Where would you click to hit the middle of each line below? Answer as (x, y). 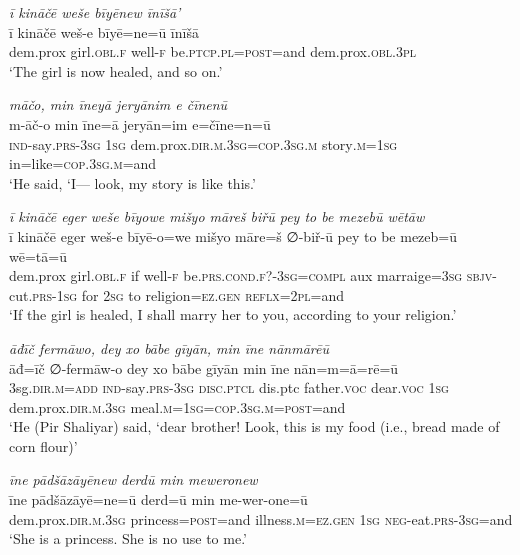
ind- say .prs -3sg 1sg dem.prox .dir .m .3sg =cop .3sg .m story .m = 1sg (203, 143)
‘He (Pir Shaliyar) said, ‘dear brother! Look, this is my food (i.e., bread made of (254, 426)
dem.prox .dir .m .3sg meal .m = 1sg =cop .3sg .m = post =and (177, 406)
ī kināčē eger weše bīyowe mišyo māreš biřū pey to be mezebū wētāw (217, 216)
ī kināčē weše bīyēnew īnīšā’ (95, 12)
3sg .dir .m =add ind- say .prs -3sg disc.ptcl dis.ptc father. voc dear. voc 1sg (229, 387)
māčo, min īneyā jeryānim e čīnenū (118, 104)
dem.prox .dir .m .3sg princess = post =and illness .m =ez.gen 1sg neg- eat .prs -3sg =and (261, 518)
